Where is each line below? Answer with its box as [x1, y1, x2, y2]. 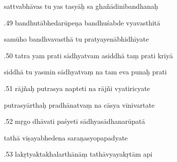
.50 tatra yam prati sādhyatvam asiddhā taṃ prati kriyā [4, 50, 173, 60]
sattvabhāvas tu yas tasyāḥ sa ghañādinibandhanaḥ [4, 1, 158, 11]
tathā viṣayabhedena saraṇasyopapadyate [4, 132, 128, 142]
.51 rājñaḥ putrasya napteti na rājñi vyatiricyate [4, 83, 150, 93]
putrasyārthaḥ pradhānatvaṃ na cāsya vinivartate [4, 99, 155, 110]
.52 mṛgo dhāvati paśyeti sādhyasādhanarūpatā [4, 116, 145, 126]
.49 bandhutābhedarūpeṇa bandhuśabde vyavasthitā [4, 17, 160, 27]
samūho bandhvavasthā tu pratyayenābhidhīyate [4, 34, 149, 44]
